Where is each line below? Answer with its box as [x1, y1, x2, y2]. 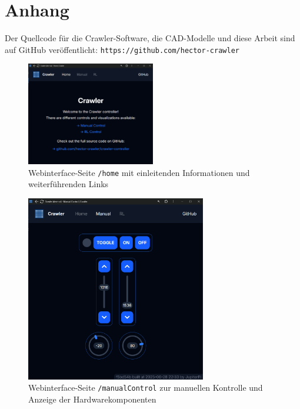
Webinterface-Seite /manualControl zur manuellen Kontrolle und [28, 381, 263, 394]
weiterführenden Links [28, 178, 109, 190]
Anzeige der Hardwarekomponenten [28, 393, 156, 405]
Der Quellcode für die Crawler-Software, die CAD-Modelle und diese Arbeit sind [5, 32, 295, 44]
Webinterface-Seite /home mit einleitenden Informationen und [28, 166, 250, 178]
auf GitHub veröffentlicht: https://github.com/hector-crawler [5, 43, 239, 55]
